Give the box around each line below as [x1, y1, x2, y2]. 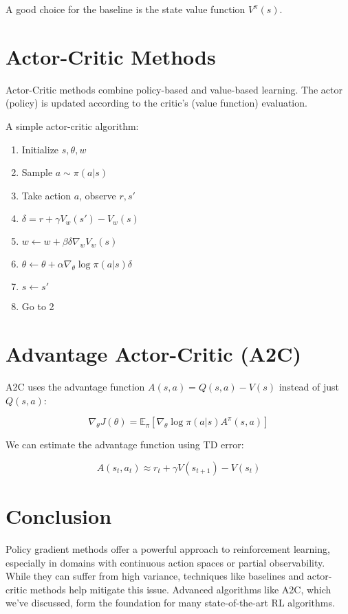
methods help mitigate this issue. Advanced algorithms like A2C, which [30, 582, 331, 596]
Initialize [21, 142, 59, 156]
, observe [79, 188, 116, 202]
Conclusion [6, 501, 112, 529]
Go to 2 [21, 299, 54, 314]
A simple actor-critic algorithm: [6, 118, 139, 133]
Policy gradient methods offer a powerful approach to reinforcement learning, [6, 541, 330, 556]
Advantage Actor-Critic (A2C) [6, 340, 301, 368]
